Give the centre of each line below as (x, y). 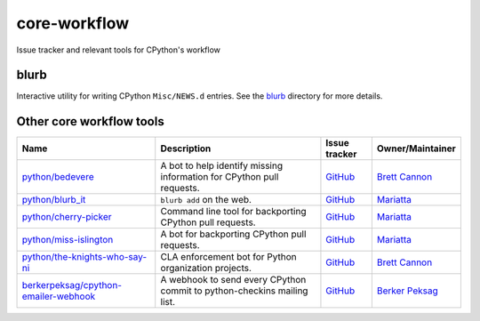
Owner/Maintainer (416, 148)
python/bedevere (58, 177)
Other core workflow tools (90, 121)
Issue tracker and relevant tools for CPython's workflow (119, 50)
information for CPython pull (220, 177)
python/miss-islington (68, 240)
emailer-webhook (59, 296)
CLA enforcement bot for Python (228, 257)
